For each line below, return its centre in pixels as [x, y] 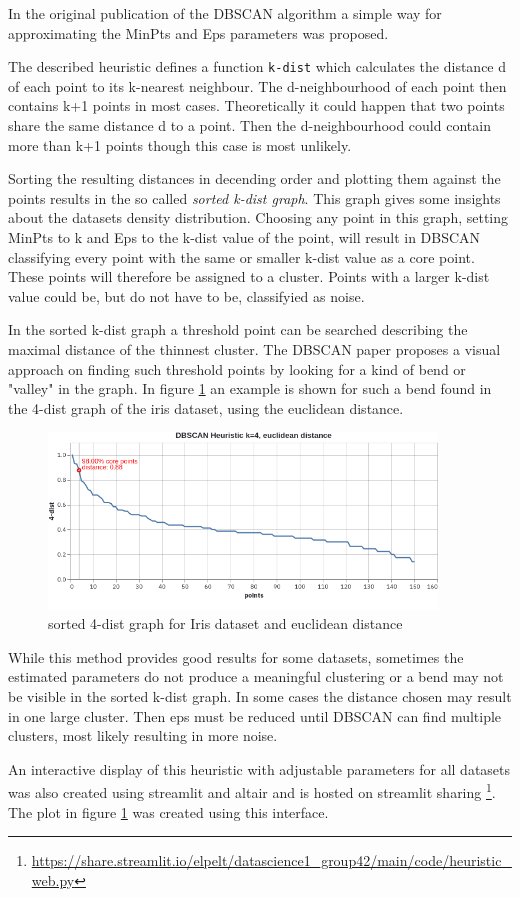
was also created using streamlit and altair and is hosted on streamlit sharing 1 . [252, 791]
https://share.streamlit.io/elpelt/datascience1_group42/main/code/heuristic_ [271, 860]
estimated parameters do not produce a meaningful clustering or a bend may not [256, 676]
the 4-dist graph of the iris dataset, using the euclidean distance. [206, 407]
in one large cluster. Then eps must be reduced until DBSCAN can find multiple [255, 715]
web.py [53, 879]
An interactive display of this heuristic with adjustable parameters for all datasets [259, 768]
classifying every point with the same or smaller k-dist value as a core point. [241, 256]
